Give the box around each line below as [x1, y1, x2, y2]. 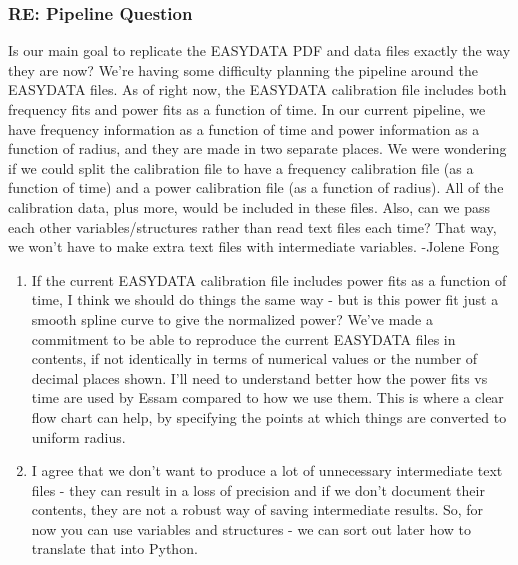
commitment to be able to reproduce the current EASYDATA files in [31, 328, 456, 349]
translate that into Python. [31, 538, 198, 559]
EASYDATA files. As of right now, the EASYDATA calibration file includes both [8, 79, 507, 100]
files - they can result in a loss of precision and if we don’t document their [31, 479, 485, 500]
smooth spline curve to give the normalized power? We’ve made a [31, 308, 433, 329]
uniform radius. [31, 426, 126, 447]
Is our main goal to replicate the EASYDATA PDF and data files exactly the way [8, 40, 511, 61]
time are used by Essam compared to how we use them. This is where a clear [31, 387, 504, 408]
